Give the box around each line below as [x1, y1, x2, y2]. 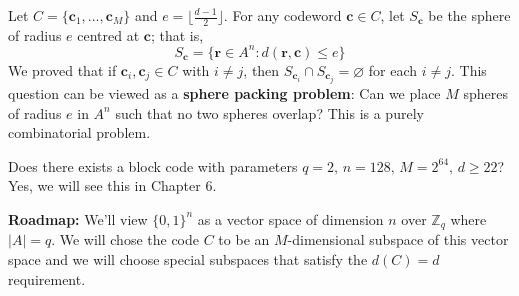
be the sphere [428, 5, 511, 25]
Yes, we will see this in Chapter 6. [8, 175, 217, 196]
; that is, [150, 24, 204, 45]
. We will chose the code [51, 229, 200, 250]
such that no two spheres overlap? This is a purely [115, 102, 424, 123]
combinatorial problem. [8, 122, 151, 143]
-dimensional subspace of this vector [287, 229, 509, 250]
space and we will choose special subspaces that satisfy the [8, 249, 368, 270]
